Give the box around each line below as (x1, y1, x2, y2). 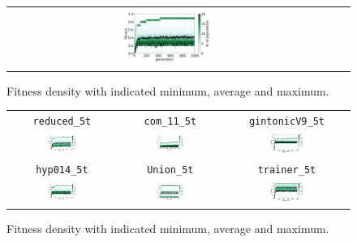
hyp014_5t (36, 164, 88, 176)
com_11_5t (144, 115, 197, 127)
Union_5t (147, 164, 194, 176)
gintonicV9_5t (248, 115, 325, 127)
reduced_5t (32, 115, 92, 127)
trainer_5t (257, 164, 316, 176)
